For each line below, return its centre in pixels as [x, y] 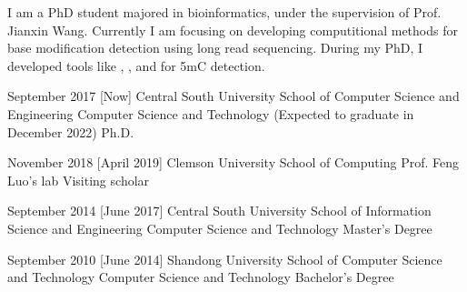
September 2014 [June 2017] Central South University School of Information [219, 211]
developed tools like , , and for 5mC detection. [136, 65]
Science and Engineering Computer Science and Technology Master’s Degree [220, 228]
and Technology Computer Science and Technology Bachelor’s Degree [201, 277]
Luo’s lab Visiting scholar [79, 180]
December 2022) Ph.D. [71, 131]
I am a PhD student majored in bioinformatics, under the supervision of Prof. [224, 12]
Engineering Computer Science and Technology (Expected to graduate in [211, 113]
